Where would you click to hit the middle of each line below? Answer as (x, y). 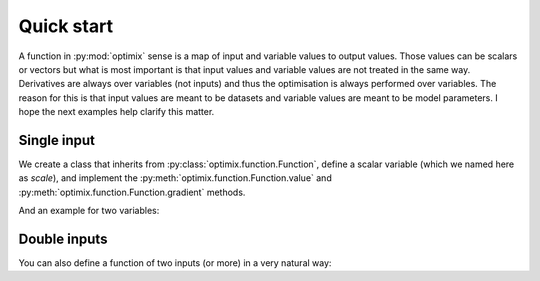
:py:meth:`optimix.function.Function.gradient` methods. (132, 192)
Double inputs (63, 239)
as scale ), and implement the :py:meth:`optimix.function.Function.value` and (175, 178)
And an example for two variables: (89, 211)
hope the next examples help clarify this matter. (116, 112)
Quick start (66, 26)
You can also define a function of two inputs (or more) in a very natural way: (175, 263)
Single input (56, 140)
